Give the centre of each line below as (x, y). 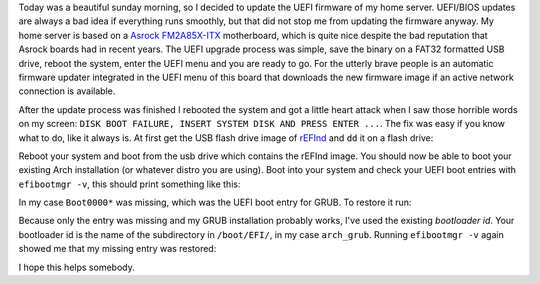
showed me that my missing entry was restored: (117, 249)
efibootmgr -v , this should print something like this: (129, 184)
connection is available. (67, 91)
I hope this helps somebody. (76, 267)
